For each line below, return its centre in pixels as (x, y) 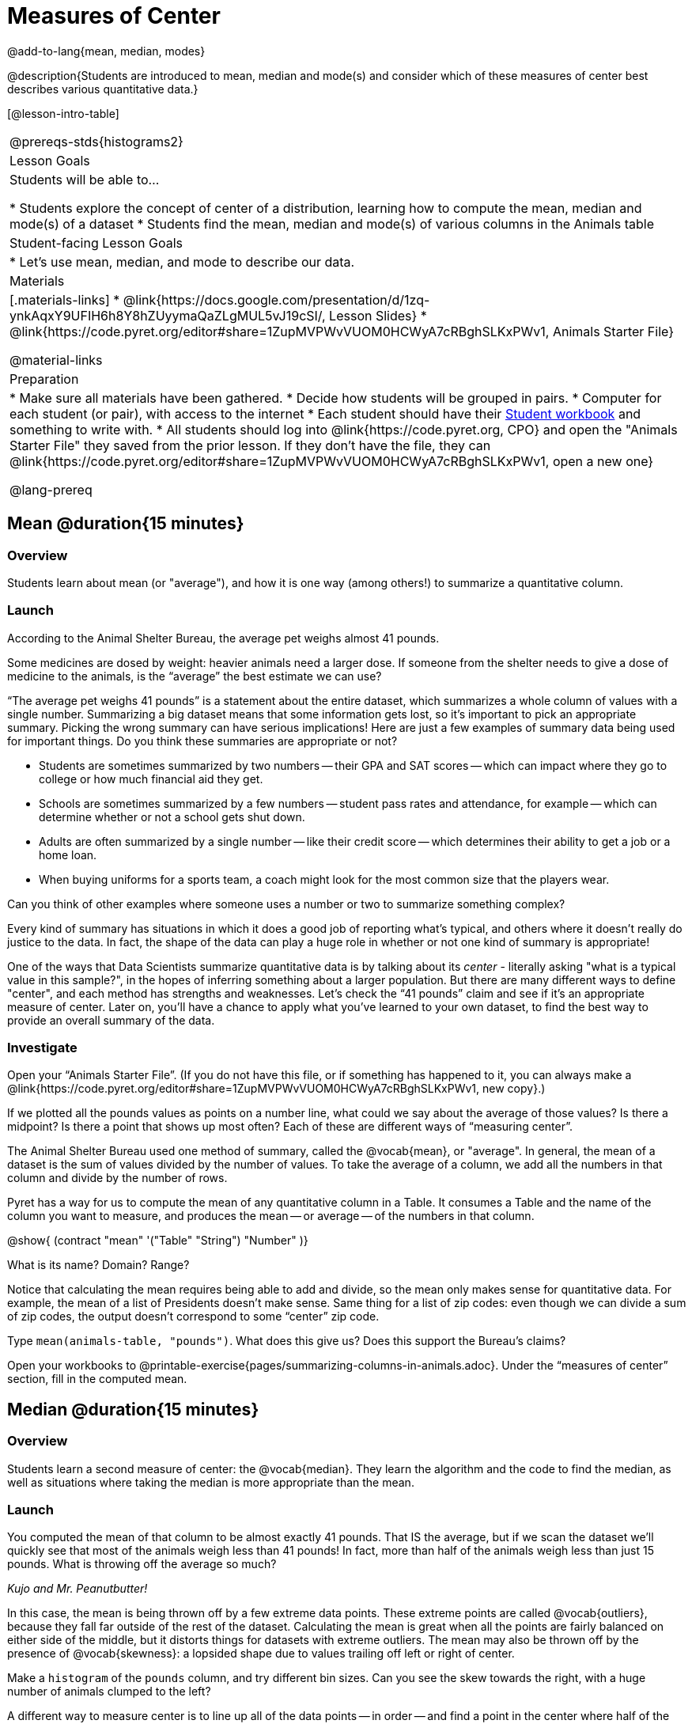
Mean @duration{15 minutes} (126, 524)
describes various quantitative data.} (103, 89)
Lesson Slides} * (378, 315)
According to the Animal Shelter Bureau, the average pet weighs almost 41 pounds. (223, 638)
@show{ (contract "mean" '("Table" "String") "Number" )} (158, 1241)
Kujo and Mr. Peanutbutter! (78, 1589)
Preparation (44, 379)
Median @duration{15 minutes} (133, 1409)
